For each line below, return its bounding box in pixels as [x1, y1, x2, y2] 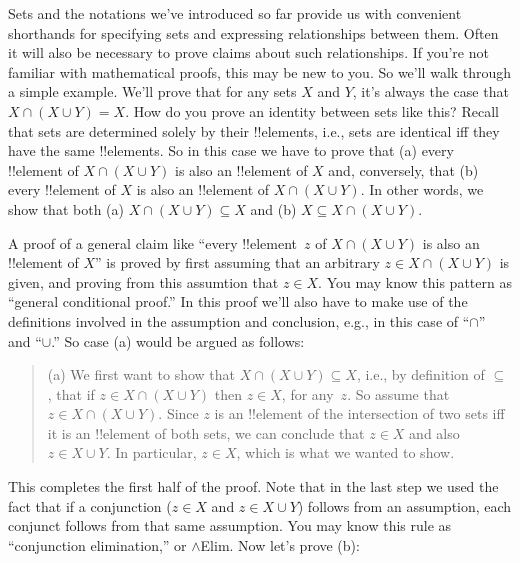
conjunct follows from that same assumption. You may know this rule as [8, 515, 452, 536]
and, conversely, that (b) [328, 159, 479, 180]
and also [409, 422, 460, 443]
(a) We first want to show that [47, 364, 236, 385]
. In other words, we [360, 179, 484, 200]
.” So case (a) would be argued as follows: [51, 330, 305, 351]
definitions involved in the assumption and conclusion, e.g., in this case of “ [8, 310, 470, 331]
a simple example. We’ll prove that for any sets [8, 81, 297, 102]
